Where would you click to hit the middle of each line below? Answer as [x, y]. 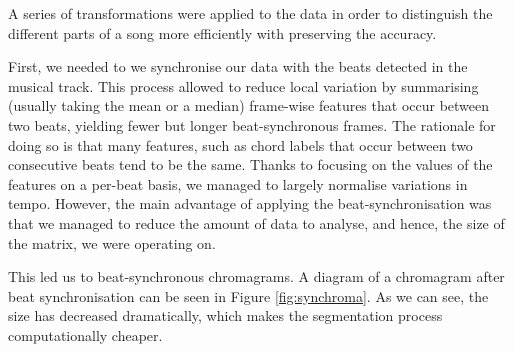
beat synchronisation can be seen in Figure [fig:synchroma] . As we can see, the [248, 295]
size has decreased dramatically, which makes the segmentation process [225, 315]
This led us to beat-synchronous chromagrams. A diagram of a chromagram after [256, 276]
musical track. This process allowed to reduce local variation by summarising [243, 85]
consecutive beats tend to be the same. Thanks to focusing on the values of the [250, 164]
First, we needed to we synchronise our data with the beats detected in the [238, 66]
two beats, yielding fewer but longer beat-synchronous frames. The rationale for [252, 124]
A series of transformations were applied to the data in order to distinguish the [250, 13]
